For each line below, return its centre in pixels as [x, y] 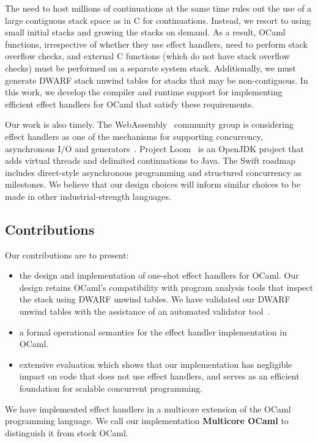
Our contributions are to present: [67, 254]
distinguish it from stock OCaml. [67, 432]
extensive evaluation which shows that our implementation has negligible [156, 364]
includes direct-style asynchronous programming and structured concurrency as [153, 172]
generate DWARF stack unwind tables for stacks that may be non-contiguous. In [157, 80]
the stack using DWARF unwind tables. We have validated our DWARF [155, 299]
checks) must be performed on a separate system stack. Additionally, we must [150, 68]
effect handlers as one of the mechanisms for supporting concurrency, [134, 136]
